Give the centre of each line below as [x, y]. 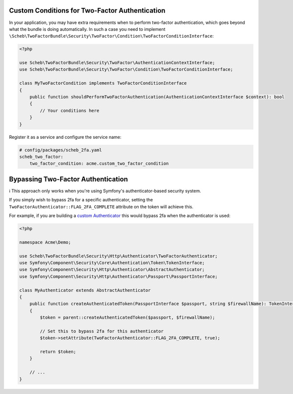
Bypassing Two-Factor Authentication [68, 179]
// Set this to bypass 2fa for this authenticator [102, 331]
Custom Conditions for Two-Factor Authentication [87, 11]
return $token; [58, 352]
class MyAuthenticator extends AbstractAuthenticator [85, 290]
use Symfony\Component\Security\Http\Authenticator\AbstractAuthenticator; [112, 270]
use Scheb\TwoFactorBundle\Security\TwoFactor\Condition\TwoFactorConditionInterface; [126, 69]
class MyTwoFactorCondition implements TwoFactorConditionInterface [103, 83]
